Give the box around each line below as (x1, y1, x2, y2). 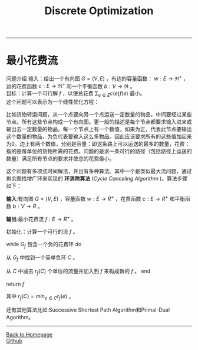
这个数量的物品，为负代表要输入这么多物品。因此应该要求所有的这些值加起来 (6, 133, 192, 140)
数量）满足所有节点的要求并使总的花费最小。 (6, 155, 115, 162)
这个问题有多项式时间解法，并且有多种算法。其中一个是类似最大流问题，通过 (6, 168, 192, 175)
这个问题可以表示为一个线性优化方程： (6, 99, 99, 106)
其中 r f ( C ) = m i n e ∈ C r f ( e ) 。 (6, 292, 74, 301)
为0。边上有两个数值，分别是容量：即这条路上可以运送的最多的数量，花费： (6, 140, 190, 148)
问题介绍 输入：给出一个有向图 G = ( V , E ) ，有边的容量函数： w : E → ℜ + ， (6, 74, 189, 82)
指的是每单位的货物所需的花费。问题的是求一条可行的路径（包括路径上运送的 (6, 148, 192, 155)
